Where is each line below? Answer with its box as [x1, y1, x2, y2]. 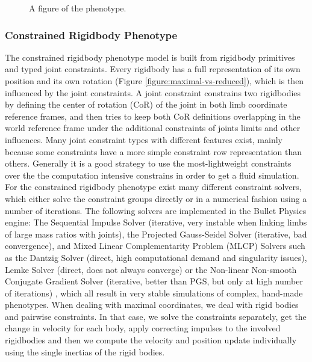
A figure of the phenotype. [29, 2, 126, 14]
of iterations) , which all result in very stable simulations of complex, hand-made [5, 286, 303, 299]
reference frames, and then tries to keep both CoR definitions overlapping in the [5, 109, 301, 122]
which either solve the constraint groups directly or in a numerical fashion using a [5, 192, 307, 204]
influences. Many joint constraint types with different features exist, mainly [5, 133, 282, 146]
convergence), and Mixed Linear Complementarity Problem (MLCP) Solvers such [5, 239, 305, 252]
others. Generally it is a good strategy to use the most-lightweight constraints [5, 157, 292, 170]
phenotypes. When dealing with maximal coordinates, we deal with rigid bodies [5, 298, 299, 311]
